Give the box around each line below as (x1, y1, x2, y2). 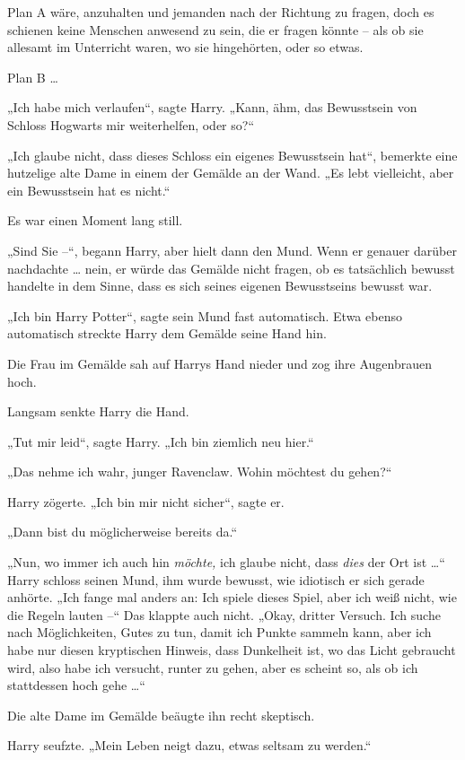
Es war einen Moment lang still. (7, 211, 183, 230)
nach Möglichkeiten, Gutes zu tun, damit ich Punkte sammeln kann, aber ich (7, 623, 432, 642)
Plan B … (7, 67, 58, 86)
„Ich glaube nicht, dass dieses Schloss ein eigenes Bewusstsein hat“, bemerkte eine (7, 145, 458, 164)
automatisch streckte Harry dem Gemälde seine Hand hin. (7, 324, 327, 343)
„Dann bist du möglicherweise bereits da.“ (7, 522, 237, 541)
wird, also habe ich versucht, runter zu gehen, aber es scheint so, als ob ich (7, 658, 418, 677)
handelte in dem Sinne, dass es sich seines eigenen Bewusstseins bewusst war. (7, 276, 433, 295)
